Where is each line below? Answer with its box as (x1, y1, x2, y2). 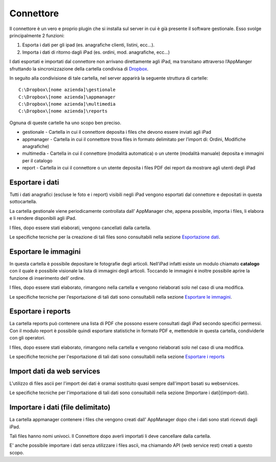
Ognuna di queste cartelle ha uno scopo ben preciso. (9, 119, 122, 126)
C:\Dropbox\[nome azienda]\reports (18, 108, 108, 114)
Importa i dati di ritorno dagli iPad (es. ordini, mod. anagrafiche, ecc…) (22, 49, 170, 55)
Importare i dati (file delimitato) (9, 403, 111, 412)
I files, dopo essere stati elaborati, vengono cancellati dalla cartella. (9, 225, 151, 231)
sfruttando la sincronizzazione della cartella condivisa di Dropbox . (9, 65, 149, 71)
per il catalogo (22, 157, 53, 163)
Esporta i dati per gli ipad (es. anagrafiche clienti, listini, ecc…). (22, 42, 155, 48)
